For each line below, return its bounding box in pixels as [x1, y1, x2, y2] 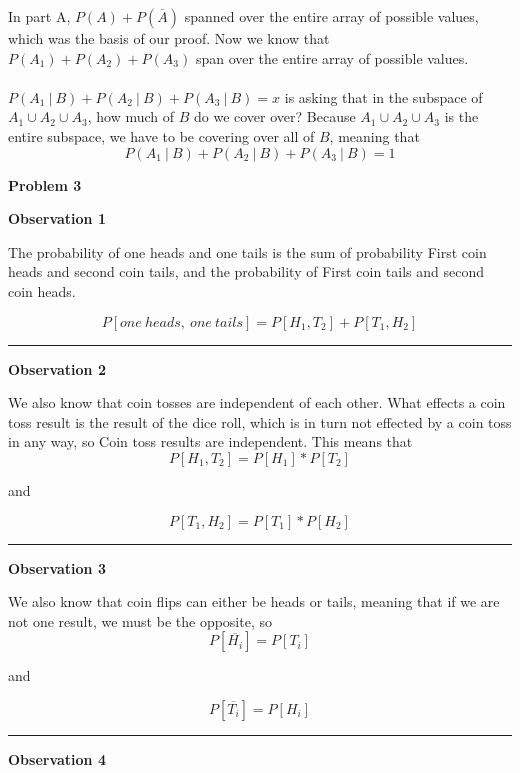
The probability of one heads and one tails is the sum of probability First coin [8, 241, 487, 262]
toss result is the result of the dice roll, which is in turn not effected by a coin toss [8, 411, 512, 432]
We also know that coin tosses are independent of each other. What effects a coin [8, 392, 506, 413]
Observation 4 [8, 748, 106, 769]
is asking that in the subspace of [284, 86, 483, 107]
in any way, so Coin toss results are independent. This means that [8, 431, 413, 452]
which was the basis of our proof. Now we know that [8, 28, 330, 48]
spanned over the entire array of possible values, [184, 6, 479, 26]
